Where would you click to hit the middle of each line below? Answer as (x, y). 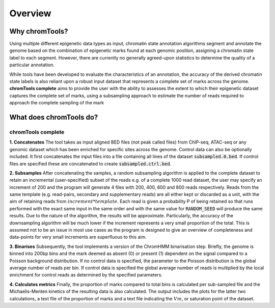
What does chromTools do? (54, 117)
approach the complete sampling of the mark (57, 103)
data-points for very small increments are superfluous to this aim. (78, 237)
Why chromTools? (39, 31)
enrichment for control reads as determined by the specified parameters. (86, 275)
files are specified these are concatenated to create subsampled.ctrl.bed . (90, 163)
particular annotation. (32, 65)
